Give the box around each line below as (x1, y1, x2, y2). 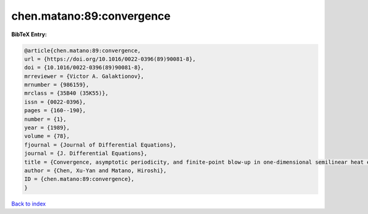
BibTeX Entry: (11, 31, 47, 38)
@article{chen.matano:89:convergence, (24, 47, 141, 54)
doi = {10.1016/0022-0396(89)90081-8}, (24, 64, 144, 71)
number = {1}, (24, 115, 67, 123)
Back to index (11, 200, 46, 207)
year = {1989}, (24, 124, 70, 131)
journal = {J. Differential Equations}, (24, 150, 147, 157)
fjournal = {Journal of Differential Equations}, (24, 141, 177, 148)
